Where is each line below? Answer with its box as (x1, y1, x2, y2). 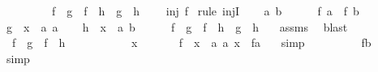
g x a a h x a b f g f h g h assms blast (6, 18, 348, 35)
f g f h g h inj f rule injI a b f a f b (51, 2, 359, 19)
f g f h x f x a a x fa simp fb (11, 34, 372, 51)
